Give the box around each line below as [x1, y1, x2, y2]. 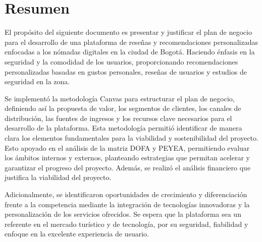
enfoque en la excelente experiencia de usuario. [5, 228, 149, 239]
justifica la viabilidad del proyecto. [5, 172, 112, 183]
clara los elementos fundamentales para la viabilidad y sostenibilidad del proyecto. [5, 133, 258, 143]
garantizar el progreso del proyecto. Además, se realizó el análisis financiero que [5, 162, 251, 172]
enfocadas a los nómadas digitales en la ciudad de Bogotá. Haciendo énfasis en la [5, 46, 255, 57]
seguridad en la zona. [5, 76, 70, 87]
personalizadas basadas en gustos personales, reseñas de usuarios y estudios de [5, 66, 247, 77]
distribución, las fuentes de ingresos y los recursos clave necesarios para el [5, 112, 232, 123]
